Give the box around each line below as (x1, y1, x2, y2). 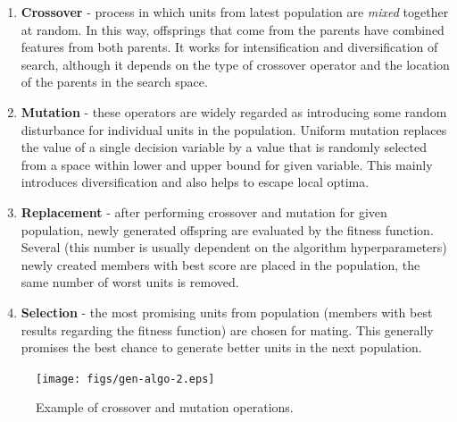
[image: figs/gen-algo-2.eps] (36, 372, 215, 385)
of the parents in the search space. (21, 72, 208, 91)
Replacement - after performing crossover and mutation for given (21, 202, 387, 221)
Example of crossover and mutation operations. (36, 398, 294, 417)
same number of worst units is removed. (21, 273, 239, 291)
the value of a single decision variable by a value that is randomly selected (21, 138, 427, 156)
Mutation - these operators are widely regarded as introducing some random (21, 102, 447, 121)
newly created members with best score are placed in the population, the (21, 255, 420, 274)
